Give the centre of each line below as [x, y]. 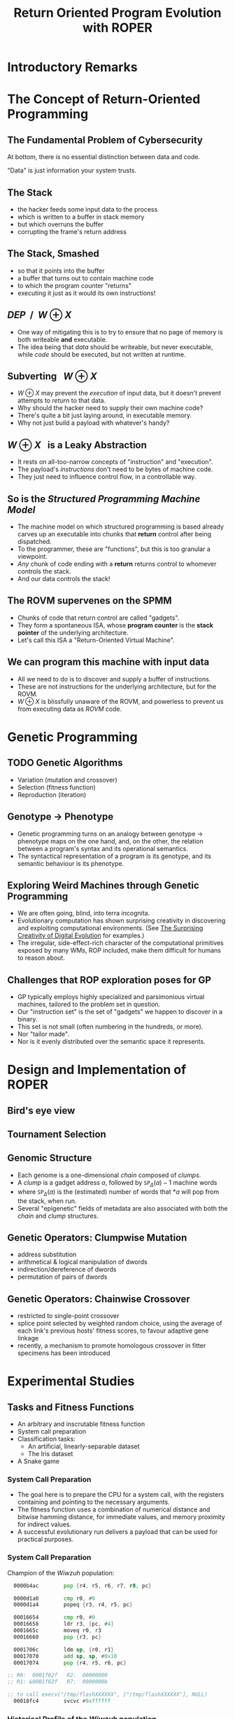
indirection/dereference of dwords [67, 1270]
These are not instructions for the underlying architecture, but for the [117, 686]
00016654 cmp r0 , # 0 [55, 1617]
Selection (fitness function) [56, 787]
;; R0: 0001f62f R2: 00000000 [58, 1676]
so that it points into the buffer [61, 271]
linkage [28, 1338]
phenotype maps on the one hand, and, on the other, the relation [111, 841]
